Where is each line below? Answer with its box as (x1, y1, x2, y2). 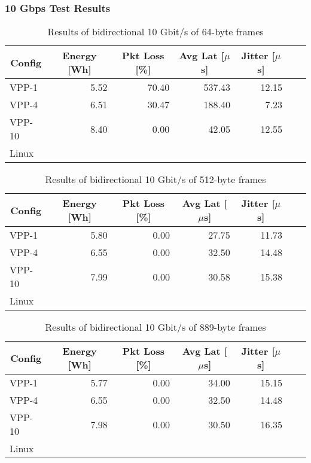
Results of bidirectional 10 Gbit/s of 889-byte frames (45, 320, 266, 334)
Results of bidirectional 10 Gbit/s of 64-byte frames (47, 25, 264, 39)
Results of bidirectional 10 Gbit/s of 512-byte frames (45, 172, 266, 187)
